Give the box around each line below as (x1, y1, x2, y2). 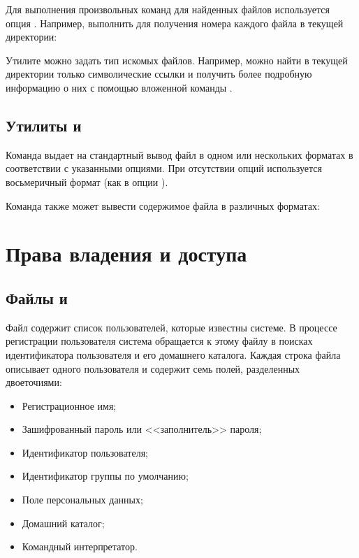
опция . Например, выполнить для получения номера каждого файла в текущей (6, 15, 344, 30)
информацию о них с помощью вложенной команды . (6, 80, 233, 94)
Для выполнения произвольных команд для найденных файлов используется (6, 2, 330, 16)
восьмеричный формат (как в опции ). (6, 174, 168, 189)
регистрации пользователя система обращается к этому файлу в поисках (6, 334, 313, 348)
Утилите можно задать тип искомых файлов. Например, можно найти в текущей (6, 52, 348, 67)
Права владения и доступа (6, 239, 247, 268)
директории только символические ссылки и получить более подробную (6, 66, 312, 81)
